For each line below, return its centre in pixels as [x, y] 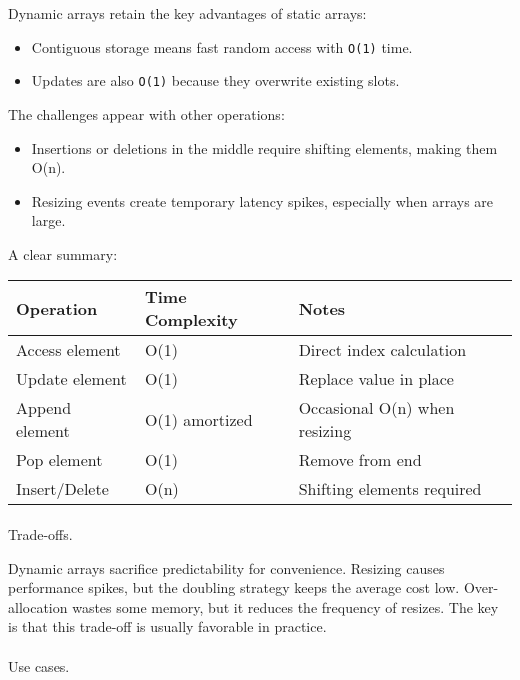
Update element [71, 379]
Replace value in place [376, 379]
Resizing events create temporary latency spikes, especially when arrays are [262, 200]
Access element [68, 350]
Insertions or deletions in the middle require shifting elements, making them [264, 147]
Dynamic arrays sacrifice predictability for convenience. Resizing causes [226, 567]
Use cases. [39, 665]
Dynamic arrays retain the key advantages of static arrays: [187, 13]
